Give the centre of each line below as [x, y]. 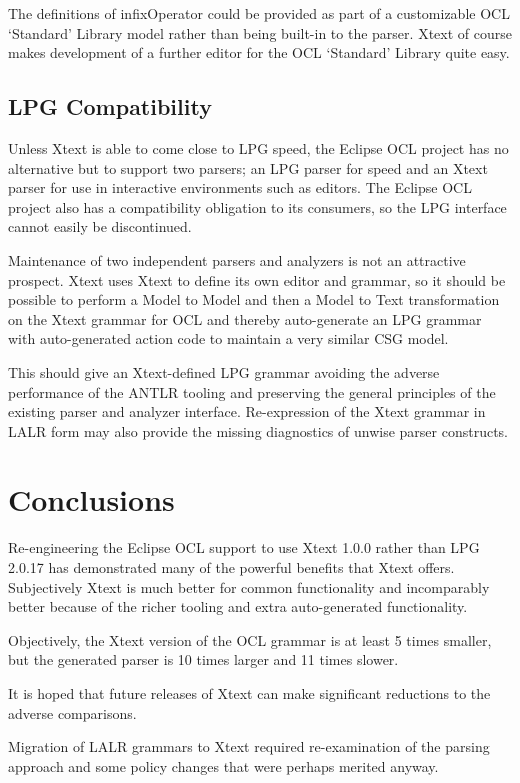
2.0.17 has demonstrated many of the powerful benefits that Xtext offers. [231, 567]
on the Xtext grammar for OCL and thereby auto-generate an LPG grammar [245, 318]
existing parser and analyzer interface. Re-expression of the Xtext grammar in [247, 411]
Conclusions [91, 499]
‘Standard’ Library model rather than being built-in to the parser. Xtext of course [260, 32]
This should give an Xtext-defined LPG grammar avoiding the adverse [224, 371]
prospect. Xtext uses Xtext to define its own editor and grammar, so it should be [257, 279]
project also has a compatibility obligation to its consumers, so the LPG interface [257, 206]
